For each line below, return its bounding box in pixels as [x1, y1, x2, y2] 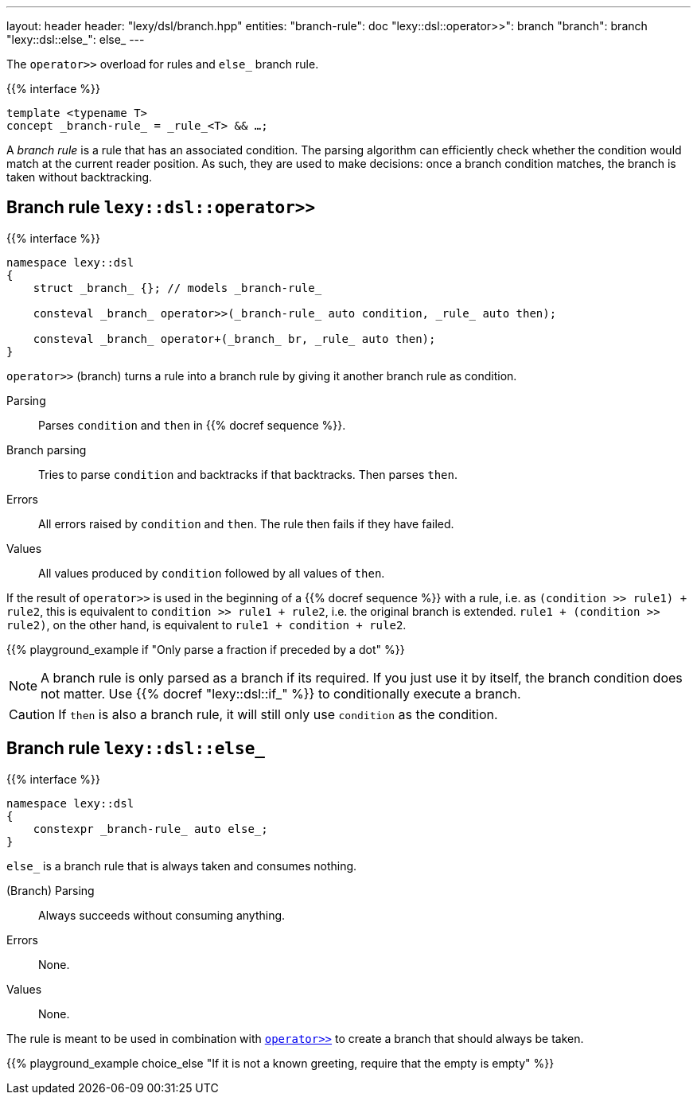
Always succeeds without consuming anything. [38, 908, 286, 922]
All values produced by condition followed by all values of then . [38, 566, 385, 580]
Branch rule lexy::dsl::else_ [6, 738, 265, 759]
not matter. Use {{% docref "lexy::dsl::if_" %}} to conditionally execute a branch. [41, 685, 521, 702]
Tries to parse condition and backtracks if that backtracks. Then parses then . [38, 467, 458, 481]
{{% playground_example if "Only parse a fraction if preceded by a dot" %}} [6, 642, 405, 656]
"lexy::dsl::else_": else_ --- [6, 33, 145, 46]
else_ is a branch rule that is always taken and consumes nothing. [6, 858, 357, 873]
